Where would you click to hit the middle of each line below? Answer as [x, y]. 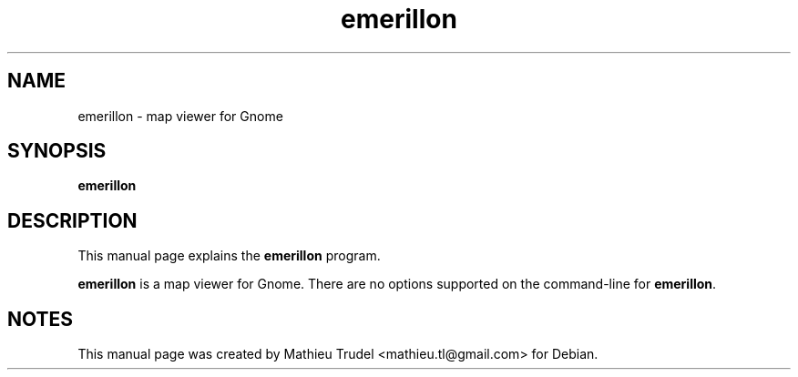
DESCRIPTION [72, 220]
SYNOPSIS [57, 151]
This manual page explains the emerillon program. [229, 256]
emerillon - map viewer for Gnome [180, 116]
